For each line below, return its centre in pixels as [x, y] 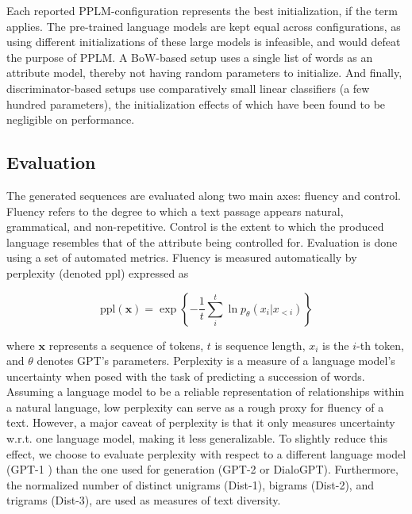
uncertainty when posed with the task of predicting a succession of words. [186, 376]
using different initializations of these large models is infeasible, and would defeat [204, 42]
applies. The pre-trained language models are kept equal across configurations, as [204, 26]
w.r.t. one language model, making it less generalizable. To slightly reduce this [197, 438]
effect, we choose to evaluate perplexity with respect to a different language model [206, 453]
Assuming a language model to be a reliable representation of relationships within [206, 391]
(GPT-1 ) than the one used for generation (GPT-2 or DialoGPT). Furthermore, [202, 469]
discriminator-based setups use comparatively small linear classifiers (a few [188, 88]
